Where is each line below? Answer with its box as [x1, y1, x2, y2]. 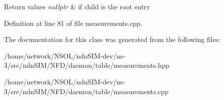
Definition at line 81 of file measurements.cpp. [4, 18, 142, 28]
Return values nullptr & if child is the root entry [4, 1, 150, 11]
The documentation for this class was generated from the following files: [4, 34, 221, 44]
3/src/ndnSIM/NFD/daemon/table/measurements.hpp [4, 60, 169, 70]
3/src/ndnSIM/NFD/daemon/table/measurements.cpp [4, 86, 169, 96]
